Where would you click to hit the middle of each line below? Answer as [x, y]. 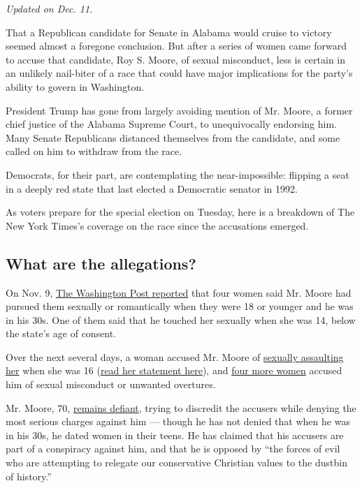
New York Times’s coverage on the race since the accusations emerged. [157, 225]
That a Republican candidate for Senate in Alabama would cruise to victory [169, 32]
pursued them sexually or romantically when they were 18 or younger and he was [180, 306]
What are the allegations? [101, 263]
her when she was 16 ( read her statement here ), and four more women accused [174, 370]
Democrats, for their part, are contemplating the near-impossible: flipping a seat [178, 174]
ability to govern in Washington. [75, 86]
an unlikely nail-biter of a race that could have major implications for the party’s [179, 73]
